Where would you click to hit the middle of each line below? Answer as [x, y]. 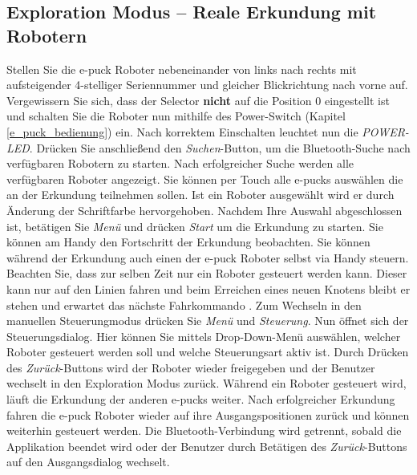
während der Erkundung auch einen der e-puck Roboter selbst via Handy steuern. [208, 257]
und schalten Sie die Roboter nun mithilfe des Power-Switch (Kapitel [176, 116]
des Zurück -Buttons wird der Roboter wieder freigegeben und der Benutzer [191, 367]
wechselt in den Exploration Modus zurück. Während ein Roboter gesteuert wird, [206, 383]
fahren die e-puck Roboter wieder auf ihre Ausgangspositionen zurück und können [208, 414]
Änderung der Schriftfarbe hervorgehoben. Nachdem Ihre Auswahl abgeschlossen [204, 210]
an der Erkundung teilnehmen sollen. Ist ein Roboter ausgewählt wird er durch [200, 195]
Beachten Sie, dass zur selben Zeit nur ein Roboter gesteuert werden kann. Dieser [207, 273]
